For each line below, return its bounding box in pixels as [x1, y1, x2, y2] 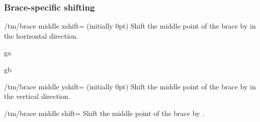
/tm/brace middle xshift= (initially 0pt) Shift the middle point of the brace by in [4, 21, 256, 31]
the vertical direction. [4, 91, 70, 101]
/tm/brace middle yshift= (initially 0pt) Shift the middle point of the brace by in [4, 81, 256, 91]
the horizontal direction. [4, 30, 78, 41]
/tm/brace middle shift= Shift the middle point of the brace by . [4, 107, 205, 118]
